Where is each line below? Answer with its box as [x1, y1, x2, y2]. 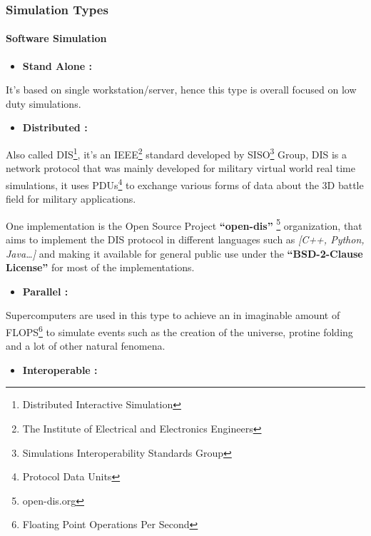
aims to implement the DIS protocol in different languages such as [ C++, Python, [6, 231, 365, 246]
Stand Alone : [22, 58, 92, 73]
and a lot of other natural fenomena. [6, 338, 166, 353]
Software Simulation [6, 31, 107, 46]
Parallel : [22, 283, 68, 298]
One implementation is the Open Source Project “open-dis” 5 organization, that [6, 216, 362, 233]
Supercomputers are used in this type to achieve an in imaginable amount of [6, 308, 340, 323]
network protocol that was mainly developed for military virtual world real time [6, 161, 355, 176]
